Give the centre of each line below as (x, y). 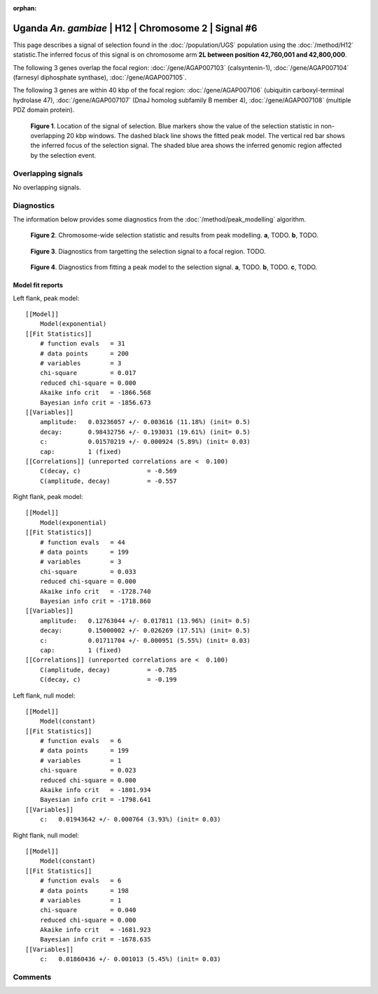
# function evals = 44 (82, 542)
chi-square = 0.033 (88, 572)
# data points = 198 (84, 891)
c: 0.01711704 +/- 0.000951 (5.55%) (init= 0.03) (145, 640)
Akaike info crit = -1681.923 (95, 930)
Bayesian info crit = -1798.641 (95, 800)
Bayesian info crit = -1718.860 (95, 601)
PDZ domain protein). (44, 110)
